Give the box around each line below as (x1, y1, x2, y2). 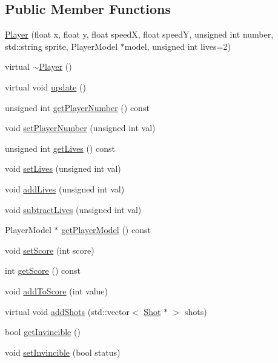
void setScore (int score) (5, 243, 94, 256)
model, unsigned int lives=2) (124, 39, 231, 52)
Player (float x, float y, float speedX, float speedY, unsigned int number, (5, 28, 274, 41)
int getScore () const (5, 264, 81, 277)
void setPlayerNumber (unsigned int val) (5, 121, 156, 134)
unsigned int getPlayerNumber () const (5, 101, 150, 114)
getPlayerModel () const (61, 223, 151, 236)
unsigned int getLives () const (5, 141, 116, 154)
